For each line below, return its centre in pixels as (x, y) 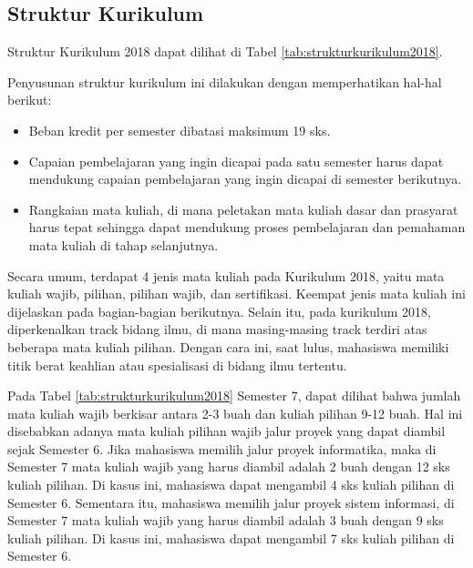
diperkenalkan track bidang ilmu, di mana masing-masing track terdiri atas (217, 329)
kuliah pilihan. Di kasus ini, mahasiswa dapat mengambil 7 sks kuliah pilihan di (231, 538)
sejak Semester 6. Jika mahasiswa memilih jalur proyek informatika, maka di (222, 448)
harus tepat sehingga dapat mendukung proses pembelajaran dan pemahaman (247, 227)
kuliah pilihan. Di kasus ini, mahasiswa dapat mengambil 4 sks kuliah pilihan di (231, 485)
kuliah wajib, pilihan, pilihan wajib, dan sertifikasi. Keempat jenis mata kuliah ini (236, 294)
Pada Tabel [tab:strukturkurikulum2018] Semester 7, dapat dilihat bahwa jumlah (234, 396)
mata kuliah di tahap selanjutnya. (123, 244)
